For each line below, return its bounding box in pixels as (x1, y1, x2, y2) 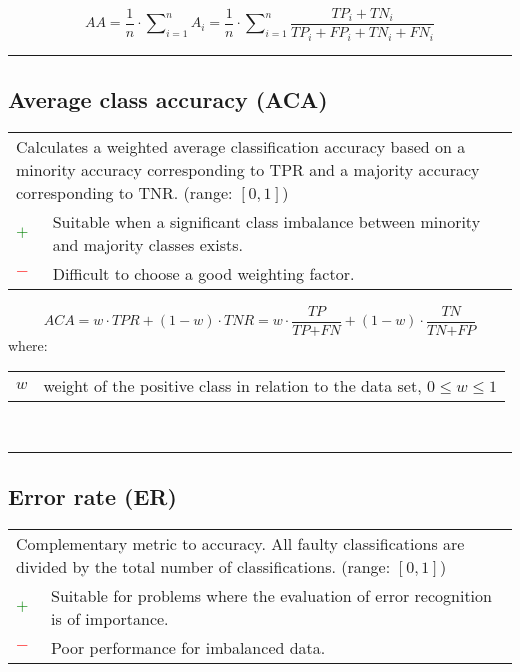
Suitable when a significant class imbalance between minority (52, 209, 481, 233)
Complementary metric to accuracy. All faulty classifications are (16, 532, 465, 556)
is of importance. (51, 607, 169, 631)
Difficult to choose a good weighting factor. (52, 261, 355, 285)
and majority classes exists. (52, 232, 243, 256)
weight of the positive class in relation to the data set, (43, 374, 422, 398)
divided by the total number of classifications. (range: (16, 555, 391, 579)
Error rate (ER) (8, 481, 177, 512)
